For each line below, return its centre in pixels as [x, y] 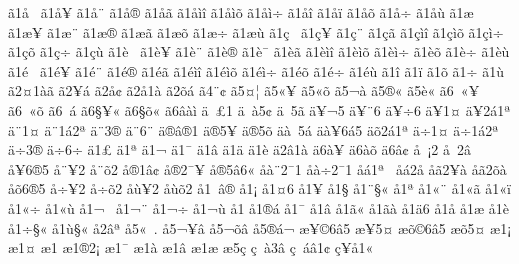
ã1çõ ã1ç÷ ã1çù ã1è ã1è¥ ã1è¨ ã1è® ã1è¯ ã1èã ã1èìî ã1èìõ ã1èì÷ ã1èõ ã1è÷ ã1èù [259, 51]
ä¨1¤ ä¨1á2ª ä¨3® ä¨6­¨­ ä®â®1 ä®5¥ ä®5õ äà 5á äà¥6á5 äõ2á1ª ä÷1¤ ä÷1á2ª [253, 129]
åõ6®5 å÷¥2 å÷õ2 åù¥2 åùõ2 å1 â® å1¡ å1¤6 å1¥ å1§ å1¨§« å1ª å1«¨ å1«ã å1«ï [259, 188]
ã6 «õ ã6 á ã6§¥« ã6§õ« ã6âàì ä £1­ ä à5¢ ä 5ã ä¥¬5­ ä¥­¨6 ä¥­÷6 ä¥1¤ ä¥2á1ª [259, 109]
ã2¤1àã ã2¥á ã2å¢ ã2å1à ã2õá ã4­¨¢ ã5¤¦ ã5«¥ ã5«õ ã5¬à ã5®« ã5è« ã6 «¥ [244, 90]
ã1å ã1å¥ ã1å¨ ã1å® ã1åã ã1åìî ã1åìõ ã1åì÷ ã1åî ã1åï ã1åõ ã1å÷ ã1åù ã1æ [241, 12]
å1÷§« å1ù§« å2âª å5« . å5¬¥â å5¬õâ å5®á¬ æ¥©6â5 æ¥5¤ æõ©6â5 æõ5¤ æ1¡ [260, 227]
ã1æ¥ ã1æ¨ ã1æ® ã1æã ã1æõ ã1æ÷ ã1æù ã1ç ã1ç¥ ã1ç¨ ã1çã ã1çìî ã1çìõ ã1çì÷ [256, 31]
